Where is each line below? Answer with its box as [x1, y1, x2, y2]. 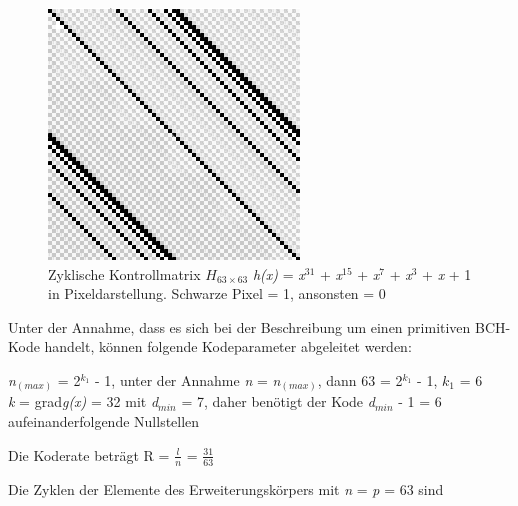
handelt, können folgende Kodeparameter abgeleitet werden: [44, 336, 412, 357]
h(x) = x [252, 263, 305, 284]
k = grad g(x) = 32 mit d [8, 391, 159, 412]
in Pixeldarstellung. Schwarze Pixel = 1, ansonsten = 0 [48, 283, 386, 304]
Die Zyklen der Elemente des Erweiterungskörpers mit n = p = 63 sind [8, 478, 444, 499]
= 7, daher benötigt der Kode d [181, 391, 375, 412]
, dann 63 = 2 [317, 369, 403, 390]
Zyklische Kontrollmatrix [48, 263, 201, 284]
